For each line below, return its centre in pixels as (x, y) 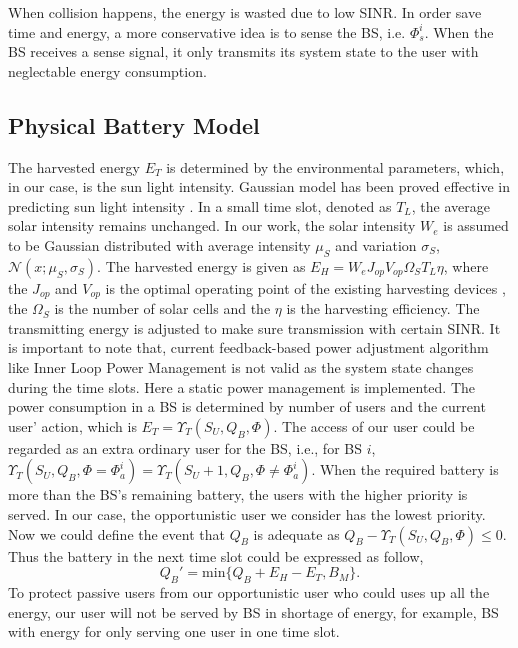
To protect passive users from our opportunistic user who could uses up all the (249, 591)
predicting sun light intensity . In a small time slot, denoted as (200, 205)
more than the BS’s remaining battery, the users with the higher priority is (238, 494)
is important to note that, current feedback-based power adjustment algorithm (248, 347)
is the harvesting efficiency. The (383, 308)
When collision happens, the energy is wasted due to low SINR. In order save (245, 12)
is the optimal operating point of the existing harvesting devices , (305, 287)
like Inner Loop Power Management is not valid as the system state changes (241, 366)
